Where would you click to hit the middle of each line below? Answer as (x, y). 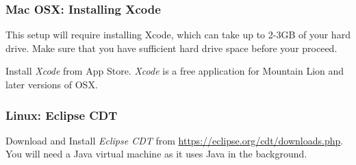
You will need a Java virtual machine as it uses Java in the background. (156, 154)
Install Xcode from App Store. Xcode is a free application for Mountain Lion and (175, 71)
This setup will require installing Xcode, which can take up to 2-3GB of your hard (178, 35)
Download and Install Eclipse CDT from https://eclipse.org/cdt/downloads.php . (175, 140)
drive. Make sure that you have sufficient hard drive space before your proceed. (171, 48)
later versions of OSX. (52, 84)
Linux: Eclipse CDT (62, 115)
